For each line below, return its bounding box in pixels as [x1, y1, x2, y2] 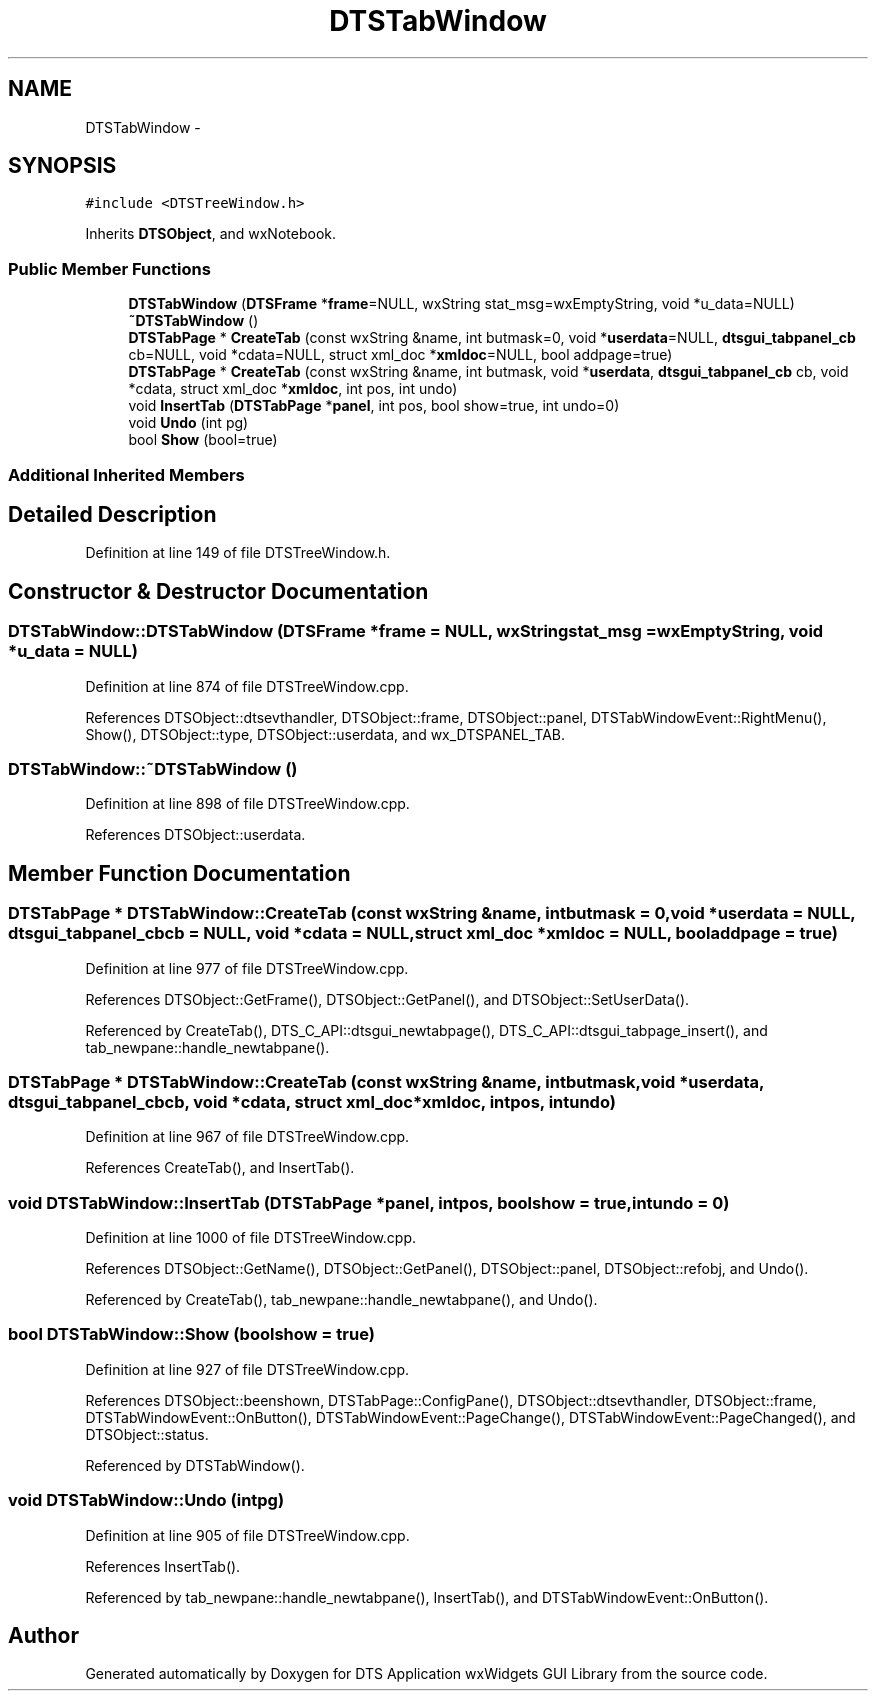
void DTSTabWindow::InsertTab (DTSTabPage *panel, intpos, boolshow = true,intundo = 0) [8, 1192, 730, 1213]
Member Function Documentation [8, 860, 351, 886]
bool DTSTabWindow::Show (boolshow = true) [8, 1324, 375, 1345]
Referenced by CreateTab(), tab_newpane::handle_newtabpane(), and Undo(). [85, 1291, 598, 1309]
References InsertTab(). [85, 1557, 241, 1575]
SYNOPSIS [8, 153, 117, 179]
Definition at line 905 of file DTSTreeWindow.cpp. [85, 1526, 410, 1544]
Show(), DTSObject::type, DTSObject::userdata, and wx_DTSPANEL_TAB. [85, 725, 566, 743]
